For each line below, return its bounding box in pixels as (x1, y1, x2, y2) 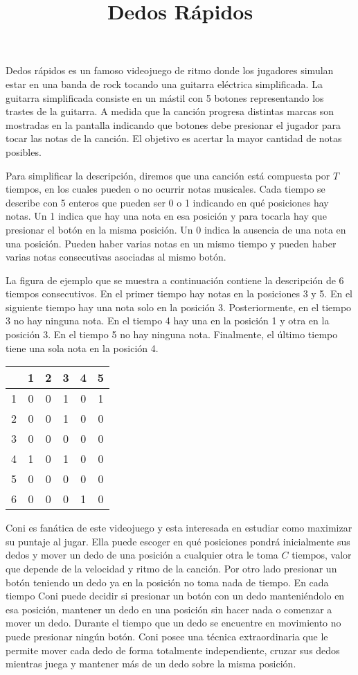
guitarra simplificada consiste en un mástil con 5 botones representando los (6, 90, 324, 105)
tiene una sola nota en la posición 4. (6, 340, 159, 355)
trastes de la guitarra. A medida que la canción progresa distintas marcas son (6, 104, 334, 119)
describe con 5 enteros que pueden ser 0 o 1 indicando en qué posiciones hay (6, 195, 329, 209)
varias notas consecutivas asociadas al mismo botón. (6, 249, 226, 264)
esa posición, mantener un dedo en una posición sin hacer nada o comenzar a (6, 602, 332, 616)
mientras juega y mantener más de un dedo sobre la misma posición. (6, 656, 296, 671)
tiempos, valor (292, 547, 352, 562)
